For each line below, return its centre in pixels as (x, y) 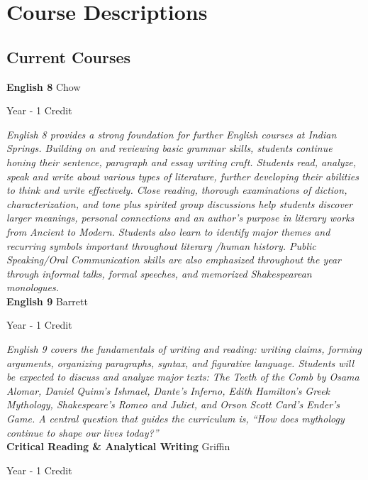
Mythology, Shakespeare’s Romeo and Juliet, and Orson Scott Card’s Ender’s (173, 404)
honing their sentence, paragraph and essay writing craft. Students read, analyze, (182, 162)
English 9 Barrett (47, 301)
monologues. (33, 287)
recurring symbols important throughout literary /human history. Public (161, 245)
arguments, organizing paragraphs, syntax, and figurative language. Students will (180, 362)
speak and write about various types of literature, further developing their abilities (183, 176)
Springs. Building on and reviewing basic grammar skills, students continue (169, 148)
